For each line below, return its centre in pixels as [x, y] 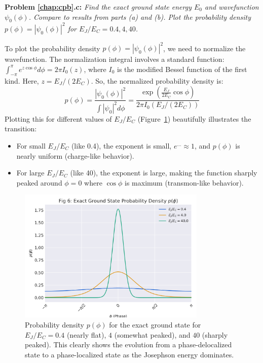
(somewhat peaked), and [152, 334]
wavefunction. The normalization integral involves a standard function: [115, 59]
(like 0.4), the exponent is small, [121, 145]
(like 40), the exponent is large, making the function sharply [164, 173]
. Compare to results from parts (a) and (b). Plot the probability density [140, 16]
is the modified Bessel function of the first [182, 69]
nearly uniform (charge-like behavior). [75, 155]
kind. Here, [22, 80]
